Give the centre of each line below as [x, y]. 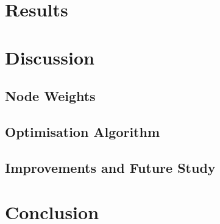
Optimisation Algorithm [83, 131]
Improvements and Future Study [110, 167]
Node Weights [50, 96]
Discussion [50, 57]
